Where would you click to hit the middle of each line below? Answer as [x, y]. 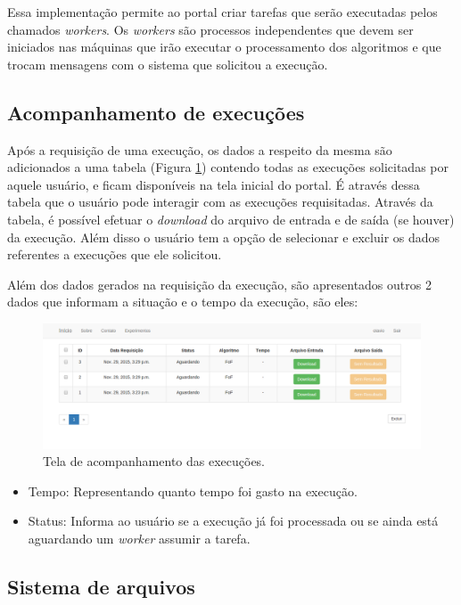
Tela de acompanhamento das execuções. [154, 461]
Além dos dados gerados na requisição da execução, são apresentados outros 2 [219, 284]
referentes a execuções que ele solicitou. [115, 254]
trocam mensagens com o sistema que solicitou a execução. [168, 64]
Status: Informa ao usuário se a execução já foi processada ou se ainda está [233, 521]
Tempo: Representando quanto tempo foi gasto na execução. [193, 491]
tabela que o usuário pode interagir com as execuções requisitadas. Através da [220, 202]
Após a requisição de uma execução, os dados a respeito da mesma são [200, 149]
